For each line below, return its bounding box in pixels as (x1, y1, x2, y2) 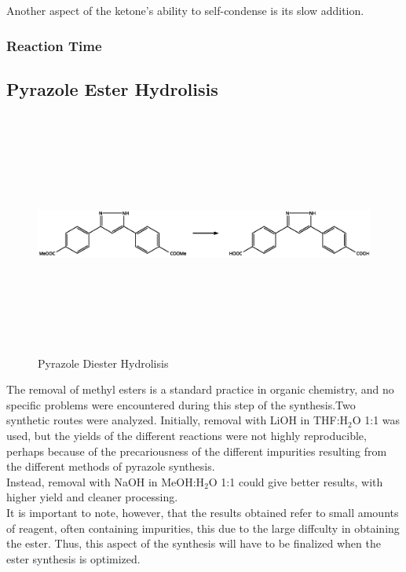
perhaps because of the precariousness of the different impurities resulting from (6, 442, 387, 459)
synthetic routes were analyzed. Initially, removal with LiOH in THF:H (6, 412, 349, 428)
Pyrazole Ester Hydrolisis (6, 76, 218, 101)
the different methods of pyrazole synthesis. (6, 458, 215, 475)
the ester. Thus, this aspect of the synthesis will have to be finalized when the (6, 535, 381, 552)
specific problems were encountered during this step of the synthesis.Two (6, 396, 356, 412)
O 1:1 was (352, 412, 401, 428)
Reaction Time (6, 35, 102, 55)
